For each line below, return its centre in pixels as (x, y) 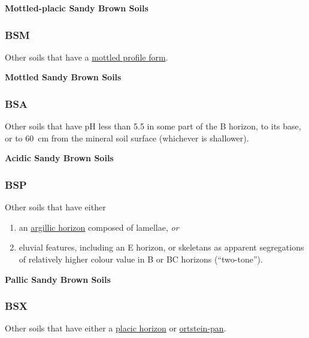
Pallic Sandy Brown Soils (58, 279)
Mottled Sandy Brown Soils (63, 77)
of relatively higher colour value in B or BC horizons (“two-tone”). (141, 259)
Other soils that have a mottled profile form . (87, 57)
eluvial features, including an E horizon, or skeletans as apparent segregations (161, 247)
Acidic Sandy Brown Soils (59, 158)
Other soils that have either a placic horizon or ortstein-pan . (116, 328)
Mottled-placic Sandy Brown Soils (77, 8)
